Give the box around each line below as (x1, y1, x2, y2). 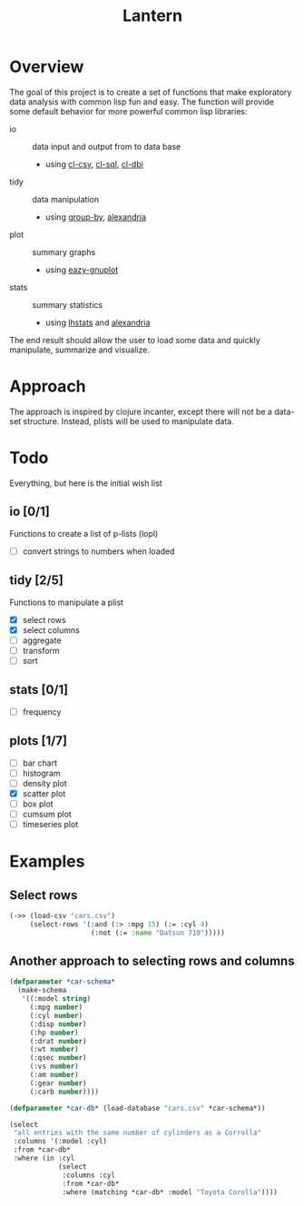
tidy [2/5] (9, 573, 64, 588)
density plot (22, 777, 68, 788)
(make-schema (17, 986, 67, 995)
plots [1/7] (9, 733, 68, 749)
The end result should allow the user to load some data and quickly (9, 334, 260, 345)
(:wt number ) (29, 1045, 79, 1054)
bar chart (22, 757, 57, 768)
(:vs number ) (29, 1062, 79, 1072)
